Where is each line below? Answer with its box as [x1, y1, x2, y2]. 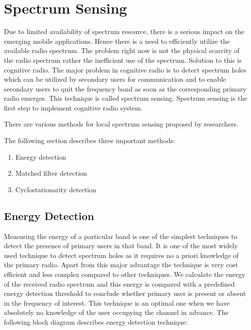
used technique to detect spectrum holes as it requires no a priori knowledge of [4, 250, 239, 260]
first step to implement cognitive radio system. [4, 102, 143, 112]
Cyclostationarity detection [15, 184, 96, 194]
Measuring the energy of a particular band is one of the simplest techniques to [4, 231, 237, 241]
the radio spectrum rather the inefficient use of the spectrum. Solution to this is [4, 55, 242, 65]
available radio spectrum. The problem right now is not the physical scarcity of [4, 45, 240, 55]
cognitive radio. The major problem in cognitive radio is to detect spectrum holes [4, 64, 247, 74]
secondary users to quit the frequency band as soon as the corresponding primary [4, 83, 247, 93]
